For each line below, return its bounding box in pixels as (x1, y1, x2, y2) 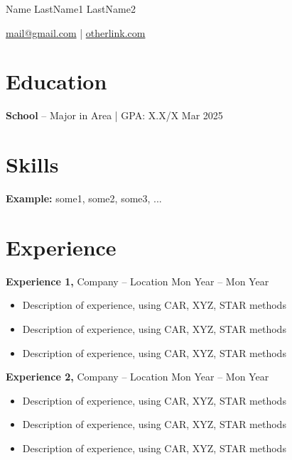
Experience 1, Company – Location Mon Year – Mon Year (6, 273, 269, 288)
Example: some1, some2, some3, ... (6, 191, 162, 206)
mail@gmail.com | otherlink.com (6, 25, 146, 40)
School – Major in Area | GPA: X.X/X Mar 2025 (6, 108, 223, 123)
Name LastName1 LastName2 (6, 1, 136, 16)
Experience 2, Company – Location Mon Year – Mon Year (6, 369, 269, 384)
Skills (6, 150, 59, 179)
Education (6, 67, 107, 96)
